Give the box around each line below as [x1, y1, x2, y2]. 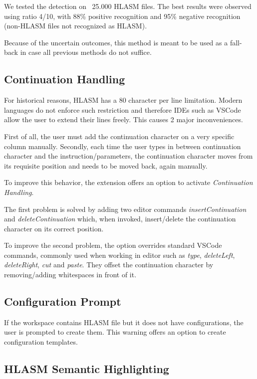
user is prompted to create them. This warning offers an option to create [4, 327, 226, 337]
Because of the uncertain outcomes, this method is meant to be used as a [4, 37, 228, 47]
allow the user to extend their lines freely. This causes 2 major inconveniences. [4, 114, 243, 125]
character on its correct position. [4, 223, 104, 233]
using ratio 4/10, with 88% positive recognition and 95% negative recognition [4, 10, 241, 21]
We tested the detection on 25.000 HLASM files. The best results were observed [4, 1, 252, 11]
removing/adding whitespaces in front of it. [4, 269, 137, 280]
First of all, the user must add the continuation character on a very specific [4, 131, 235, 141]
